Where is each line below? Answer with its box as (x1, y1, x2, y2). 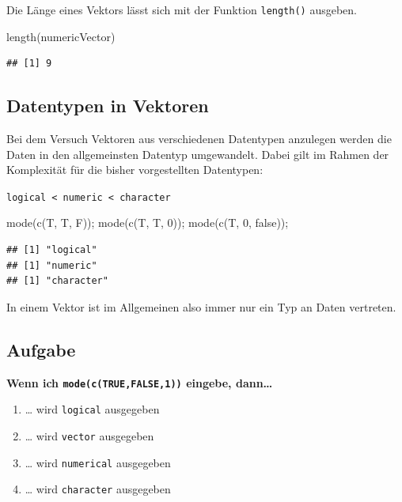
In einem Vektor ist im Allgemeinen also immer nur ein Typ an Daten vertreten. (6, 298, 396, 315)
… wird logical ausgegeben (25, 401, 160, 417)
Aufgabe (6, 337, 76, 361)
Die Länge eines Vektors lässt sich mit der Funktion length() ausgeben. (6, 2, 357, 17)
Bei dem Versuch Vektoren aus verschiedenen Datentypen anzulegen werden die (6, 130, 392, 147)
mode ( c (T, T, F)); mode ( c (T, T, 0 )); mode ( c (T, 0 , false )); (6, 214, 289, 231)
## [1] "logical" (6, 244, 97, 256)
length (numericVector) (6, 28, 116, 44)
